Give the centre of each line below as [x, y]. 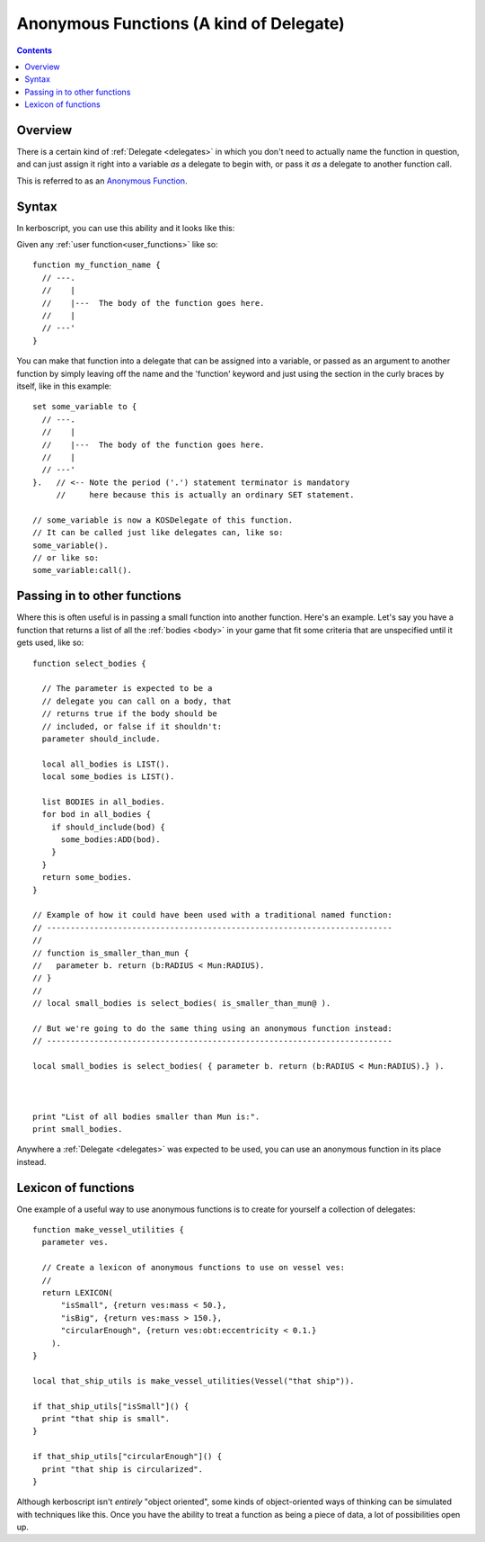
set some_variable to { [85, 407]
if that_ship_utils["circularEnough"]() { [128, 1457]
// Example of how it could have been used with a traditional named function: [212, 915]
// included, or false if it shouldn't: [132, 726]
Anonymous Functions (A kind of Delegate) [181, 23]
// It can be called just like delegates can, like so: [158, 533]
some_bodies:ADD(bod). [110, 840]
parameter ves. [75, 1242]
